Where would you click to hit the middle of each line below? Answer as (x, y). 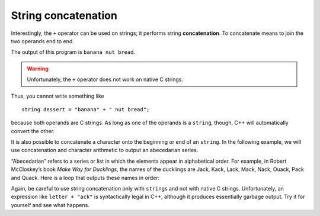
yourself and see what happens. (50, 205)
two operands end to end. (42, 41)
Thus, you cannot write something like (57, 96)
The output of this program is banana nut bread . (73, 52)
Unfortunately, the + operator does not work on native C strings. (105, 79)
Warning (38, 69)
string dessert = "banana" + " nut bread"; (86, 109)
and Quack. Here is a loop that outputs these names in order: (85, 178)
